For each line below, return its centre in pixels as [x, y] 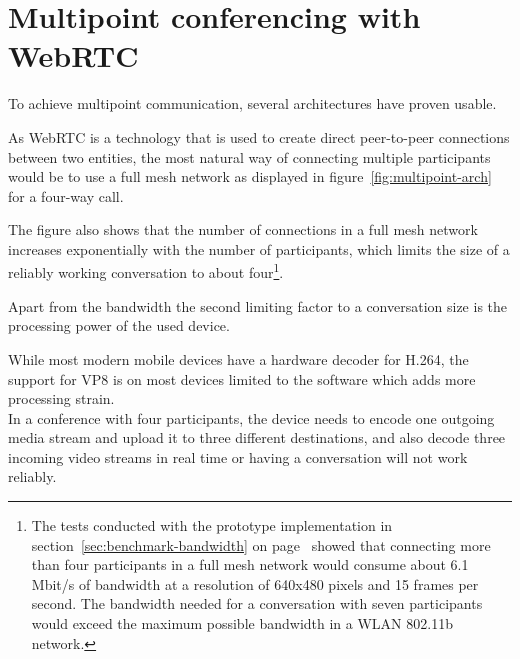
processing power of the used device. [119, 325]
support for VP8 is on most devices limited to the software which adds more [242, 378]
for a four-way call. [66, 195]
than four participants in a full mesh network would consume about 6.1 [250, 564]
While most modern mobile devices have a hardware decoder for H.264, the [238, 358]
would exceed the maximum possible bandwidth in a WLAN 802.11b [242, 623]
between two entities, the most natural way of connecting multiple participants [249, 156]
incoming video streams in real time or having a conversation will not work [238, 456]
